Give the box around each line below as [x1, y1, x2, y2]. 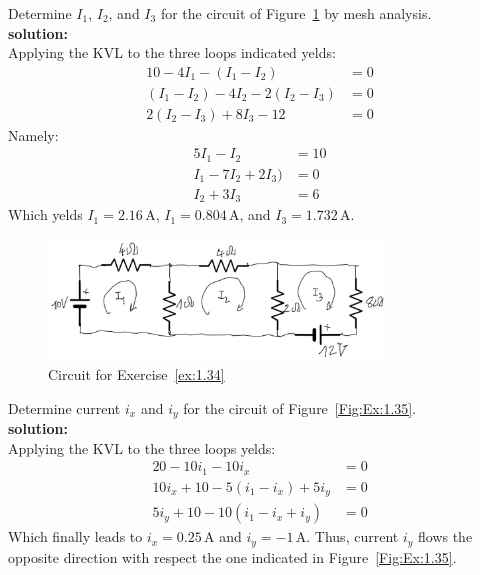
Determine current [8, 397, 121, 418]
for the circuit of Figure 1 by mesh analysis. [160, 3, 432, 23]
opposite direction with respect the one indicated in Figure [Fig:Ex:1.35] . [8, 546, 457, 567]
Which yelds [8, 204, 83, 225]
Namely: [8, 124, 59, 145]
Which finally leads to [8, 526, 143, 547]
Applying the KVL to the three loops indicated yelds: [8, 42, 336, 63]
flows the [417, 526, 473, 547]
